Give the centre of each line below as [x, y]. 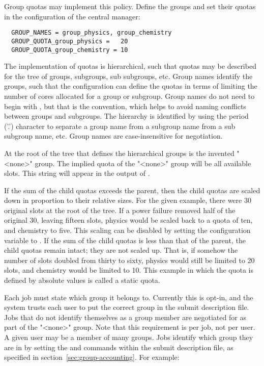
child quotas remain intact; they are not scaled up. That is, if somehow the [121, 250]
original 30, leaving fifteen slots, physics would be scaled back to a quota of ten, [128, 220]
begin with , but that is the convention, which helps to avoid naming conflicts [125, 106]
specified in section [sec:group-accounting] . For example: [92, 357]
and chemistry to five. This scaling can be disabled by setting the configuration [127, 230]
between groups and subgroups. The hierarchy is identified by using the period [126, 116]
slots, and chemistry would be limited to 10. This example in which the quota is [129, 270]
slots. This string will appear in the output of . [77, 173]
